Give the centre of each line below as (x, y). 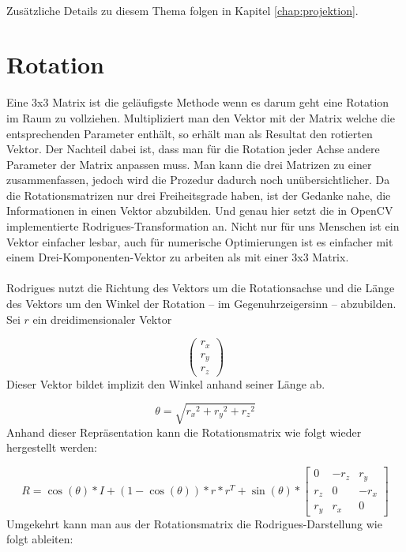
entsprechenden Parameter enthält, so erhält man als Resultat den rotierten (190, 133)
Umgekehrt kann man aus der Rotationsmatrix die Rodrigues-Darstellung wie (194, 523)
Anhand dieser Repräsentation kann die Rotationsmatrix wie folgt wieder (184, 432)
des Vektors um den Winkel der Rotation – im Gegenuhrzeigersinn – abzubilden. (201, 304)
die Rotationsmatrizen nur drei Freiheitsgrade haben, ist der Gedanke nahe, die (199, 195)
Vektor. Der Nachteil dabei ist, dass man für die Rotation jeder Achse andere (193, 149)
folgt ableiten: (40, 539)
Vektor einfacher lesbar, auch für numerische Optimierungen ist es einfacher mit (200, 241)
